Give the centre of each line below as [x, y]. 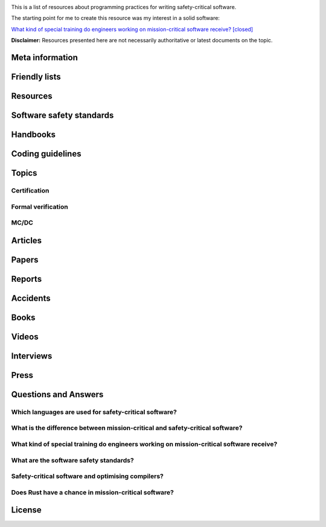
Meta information [44, 57]
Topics [24, 173]
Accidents [31, 298]
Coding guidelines [46, 154]
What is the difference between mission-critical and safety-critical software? [127, 428]
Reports [27, 279]
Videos [25, 337]
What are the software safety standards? [72, 460]
